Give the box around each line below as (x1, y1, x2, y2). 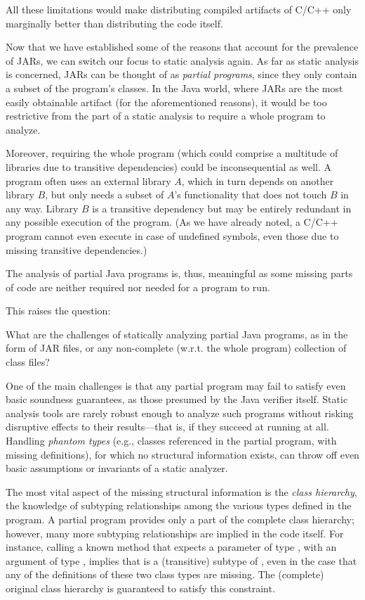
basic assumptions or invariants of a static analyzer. (6, 461, 228, 475)
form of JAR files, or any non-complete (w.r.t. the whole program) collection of (6, 340, 347, 355)
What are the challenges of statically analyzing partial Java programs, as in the (6, 326, 348, 341)
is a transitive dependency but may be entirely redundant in (92, 200, 352, 215)
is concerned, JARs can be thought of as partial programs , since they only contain (6, 67, 357, 82)
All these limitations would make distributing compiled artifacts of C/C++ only (6, 2, 352, 16)
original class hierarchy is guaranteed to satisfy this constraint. (6, 580, 275, 595)
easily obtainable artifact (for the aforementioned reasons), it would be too (6, 94, 327, 109)
